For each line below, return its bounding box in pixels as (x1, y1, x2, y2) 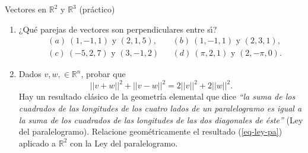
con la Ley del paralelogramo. (70, 136, 178, 149)
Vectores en (5, 3, 47, 15)
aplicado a (18, 136, 56, 149)
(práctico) (79, 3, 115, 15)
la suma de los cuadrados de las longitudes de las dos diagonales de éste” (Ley (18, 113, 303, 126)
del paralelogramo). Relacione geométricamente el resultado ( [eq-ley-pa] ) (18, 125, 282, 138)
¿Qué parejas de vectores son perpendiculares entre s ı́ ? (18, 23, 217, 35)
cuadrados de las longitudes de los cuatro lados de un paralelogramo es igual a (18, 101, 302, 114)
